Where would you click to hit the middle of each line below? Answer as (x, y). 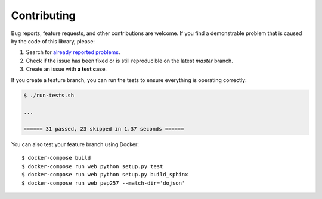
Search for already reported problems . (73, 52)
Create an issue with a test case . (66, 69)
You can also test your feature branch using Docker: (75, 144)
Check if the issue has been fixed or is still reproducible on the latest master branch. (129, 61)
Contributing (43, 15)
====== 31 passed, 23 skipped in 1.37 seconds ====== (104, 129)
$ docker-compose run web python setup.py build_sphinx (105, 175)
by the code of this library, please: (53, 41)
